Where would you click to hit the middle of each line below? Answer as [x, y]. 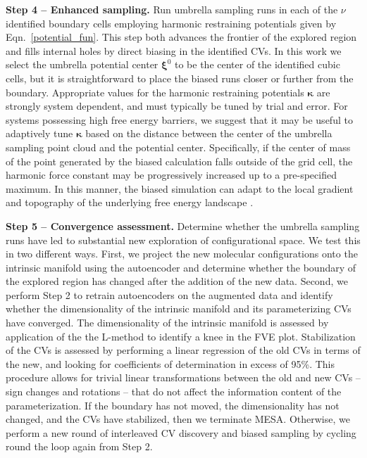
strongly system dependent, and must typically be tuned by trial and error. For [177, 106]
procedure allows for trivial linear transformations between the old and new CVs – [183, 377]
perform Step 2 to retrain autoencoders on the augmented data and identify [169, 294]
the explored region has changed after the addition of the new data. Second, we [177, 281]
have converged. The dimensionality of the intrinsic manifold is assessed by [167, 323]
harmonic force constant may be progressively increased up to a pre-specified [171, 175]
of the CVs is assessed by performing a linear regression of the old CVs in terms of [183, 350]
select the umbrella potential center [82, 64]
